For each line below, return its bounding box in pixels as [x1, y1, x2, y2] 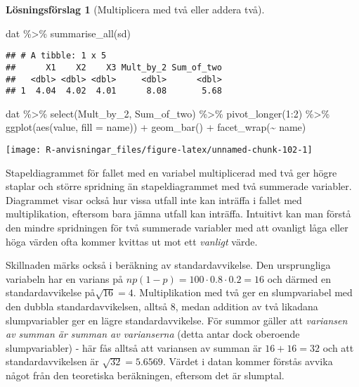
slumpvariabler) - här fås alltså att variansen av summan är [6, 340, 262, 355]
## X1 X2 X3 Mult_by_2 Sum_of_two [6, 62, 222, 72]
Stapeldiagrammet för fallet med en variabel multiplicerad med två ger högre [6, 165, 337, 179]
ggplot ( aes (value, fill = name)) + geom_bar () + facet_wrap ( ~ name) [6, 120, 306, 134]
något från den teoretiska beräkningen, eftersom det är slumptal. [6, 367, 285, 382]
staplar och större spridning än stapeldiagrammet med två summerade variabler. [6, 179, 352, 193]
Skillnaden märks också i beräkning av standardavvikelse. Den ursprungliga [6, 258, 331, 272]
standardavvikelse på [6, 285, 96, 300]
